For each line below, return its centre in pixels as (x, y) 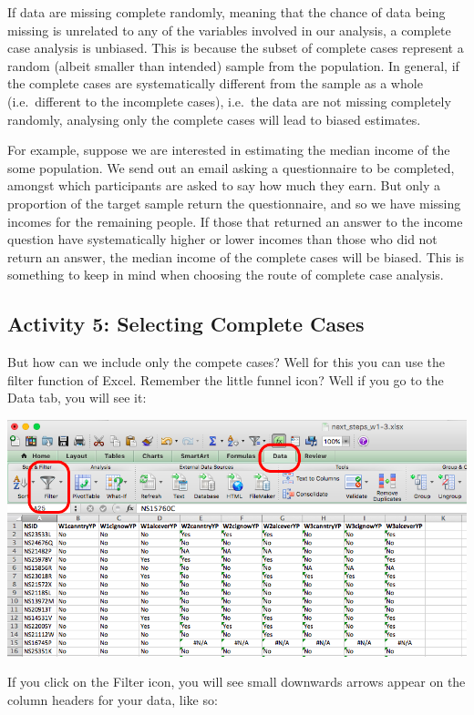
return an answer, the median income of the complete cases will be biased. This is (236, 256)
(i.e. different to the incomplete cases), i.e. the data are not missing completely (229, 101)
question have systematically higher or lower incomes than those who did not (222, 239)
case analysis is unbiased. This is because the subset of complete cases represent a (236, 48)
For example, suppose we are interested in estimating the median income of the (229, 150)
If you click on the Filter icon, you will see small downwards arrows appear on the (237, 682)
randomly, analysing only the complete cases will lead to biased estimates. (214, 119)
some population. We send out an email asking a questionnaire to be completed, (231, 167)
